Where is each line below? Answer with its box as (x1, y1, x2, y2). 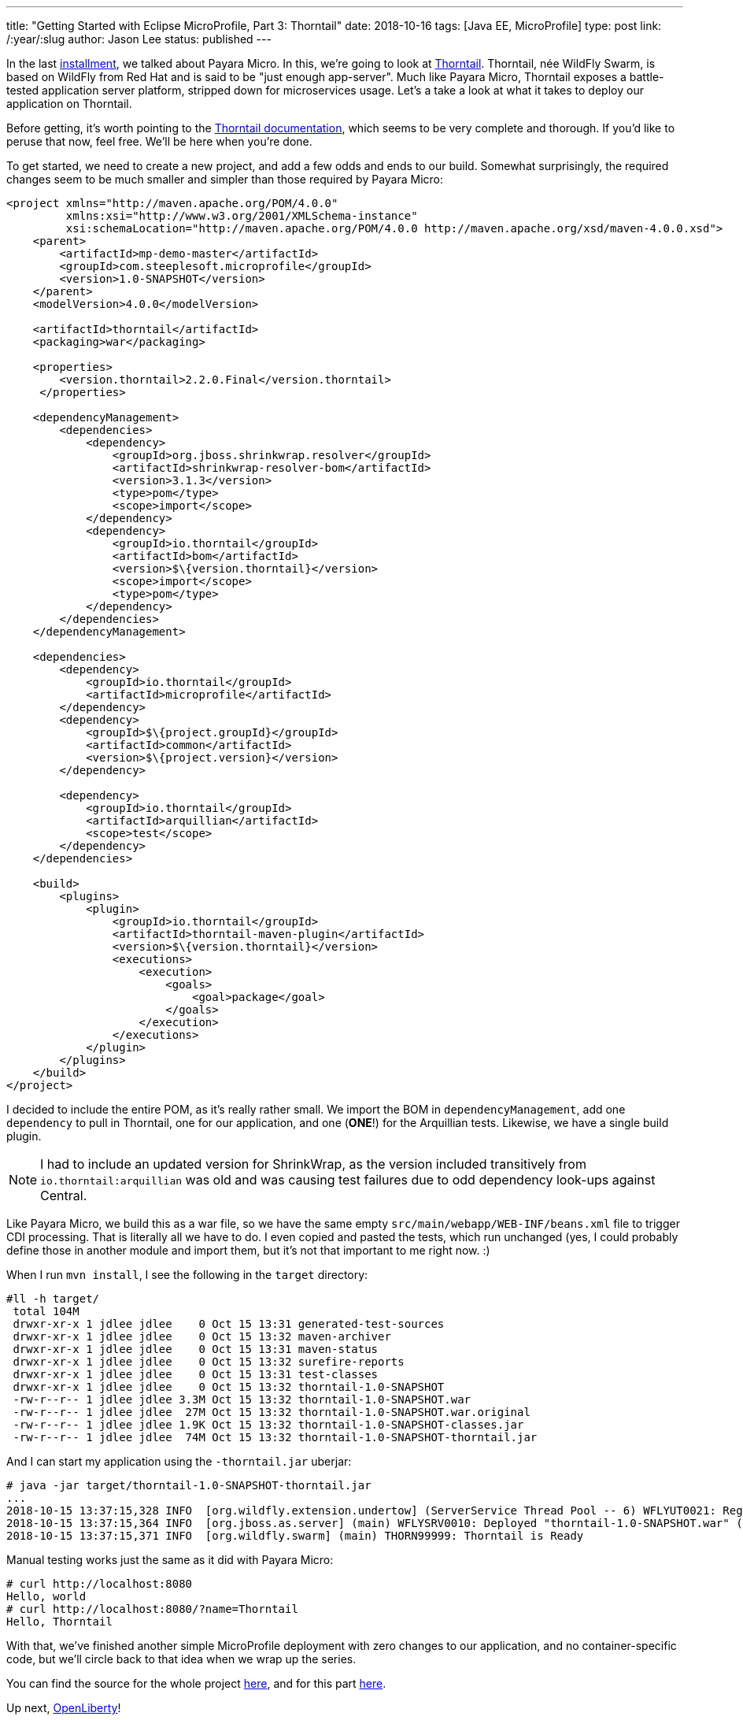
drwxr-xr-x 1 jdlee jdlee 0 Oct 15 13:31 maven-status (13, 1343, 379, 1355)
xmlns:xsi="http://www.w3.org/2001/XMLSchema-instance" (65, 209, 418, 222)
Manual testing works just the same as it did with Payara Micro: (6, 1553, 334, 1566)
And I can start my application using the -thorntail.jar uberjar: (6, 1455, 352, 1468)
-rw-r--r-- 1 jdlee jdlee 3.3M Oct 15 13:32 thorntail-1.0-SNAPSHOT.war (13, 1393, 471, 1406)
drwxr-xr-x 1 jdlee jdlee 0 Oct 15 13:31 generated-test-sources (13, 1318, 445, 1330)
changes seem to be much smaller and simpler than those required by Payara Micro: (6, 172, 444, 186)
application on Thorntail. (6, 97, 132, 110)
